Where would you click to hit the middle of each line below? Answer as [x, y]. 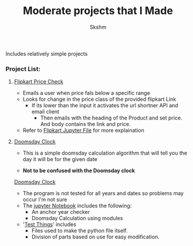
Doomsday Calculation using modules [77, 218]
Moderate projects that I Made [98, 11]
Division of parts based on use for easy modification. [95, 237]
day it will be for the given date [60, 159]
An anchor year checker [61, 212]
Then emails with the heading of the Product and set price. [111, 118]
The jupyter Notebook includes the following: [77, 206]
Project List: [23, 69]
